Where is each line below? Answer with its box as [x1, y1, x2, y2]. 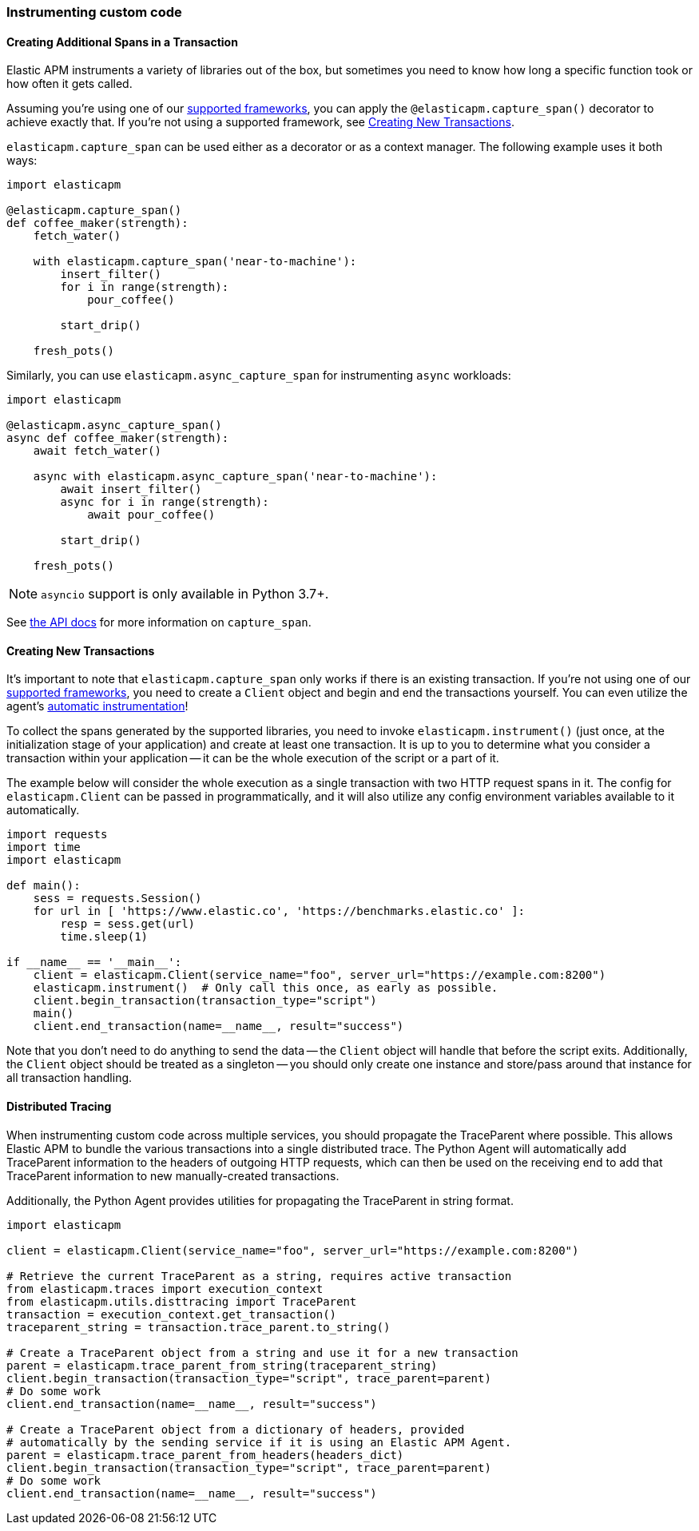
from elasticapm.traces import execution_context [6, 1282, 324, 1295]
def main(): [6, 879, 81, 893]
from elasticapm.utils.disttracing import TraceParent [6, 1294, 357, 1308]
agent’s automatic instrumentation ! [6, 699, 189, 714]
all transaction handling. [6, 1071, 133, 1085]
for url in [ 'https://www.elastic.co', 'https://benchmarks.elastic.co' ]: [33, 905, 526, 918]
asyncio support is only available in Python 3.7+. [41, 586, 329, 602]
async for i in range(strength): [60, 495, 269, 509]
